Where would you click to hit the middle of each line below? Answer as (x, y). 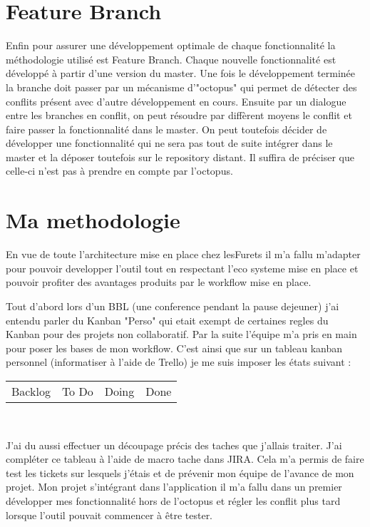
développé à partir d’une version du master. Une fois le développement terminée (181, 73)
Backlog (31, 391)
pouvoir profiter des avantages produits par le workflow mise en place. (159, 282)
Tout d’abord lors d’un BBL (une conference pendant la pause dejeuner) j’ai (173, 306)
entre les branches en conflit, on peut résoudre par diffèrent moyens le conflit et (179, 115)
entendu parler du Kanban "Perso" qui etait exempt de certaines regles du (167, 320)
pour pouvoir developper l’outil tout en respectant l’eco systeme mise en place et (182, 268)
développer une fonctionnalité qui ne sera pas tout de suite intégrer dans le (169, 143)
